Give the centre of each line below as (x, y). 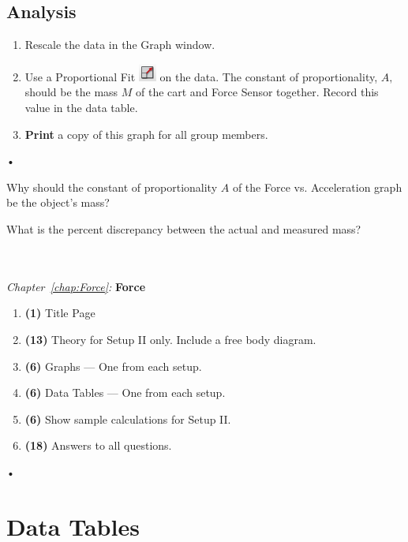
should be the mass (71, 92)
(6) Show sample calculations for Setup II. (128, 419)
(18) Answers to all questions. (98, 445)
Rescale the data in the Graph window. (120, 45)
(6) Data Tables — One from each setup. (125, 392)
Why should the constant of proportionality (112, 187)
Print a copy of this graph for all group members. (146, 134)
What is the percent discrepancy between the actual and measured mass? (184, 228)
